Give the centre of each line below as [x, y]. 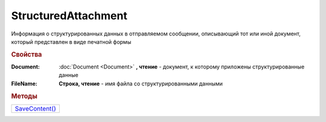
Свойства [27, 54]
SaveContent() [36, 108]
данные [69, 75]
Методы [24, 96]
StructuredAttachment [69, 16]
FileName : [24, 84]
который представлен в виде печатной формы [71, 41]
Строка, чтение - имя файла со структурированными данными [141, 84]
